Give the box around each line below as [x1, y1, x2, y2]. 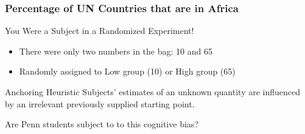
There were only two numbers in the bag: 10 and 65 [19, 44, 212, 57]
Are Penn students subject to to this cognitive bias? [5, 118, 198, 130]
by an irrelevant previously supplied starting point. [5, 97, 195, 110]
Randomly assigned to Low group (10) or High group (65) [19, 65, 236, 78]
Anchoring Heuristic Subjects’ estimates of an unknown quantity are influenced [5, 85, 301, 98]
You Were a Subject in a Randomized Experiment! [5, 24, 194, 37]
